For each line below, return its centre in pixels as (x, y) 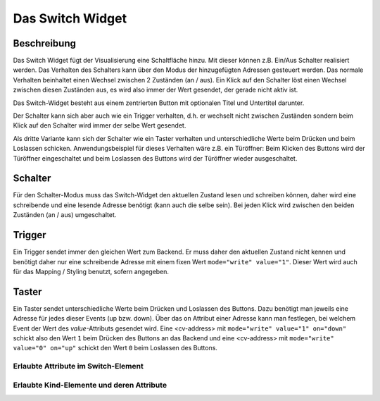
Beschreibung (45, 43)
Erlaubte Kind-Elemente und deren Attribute (90, 385)
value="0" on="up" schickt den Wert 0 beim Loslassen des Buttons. (115, 348)
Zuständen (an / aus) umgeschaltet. (65, 215)
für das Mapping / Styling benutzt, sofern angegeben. (91, 271)
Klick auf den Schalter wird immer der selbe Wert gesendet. (100, 125)
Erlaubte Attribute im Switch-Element (78, 366)
